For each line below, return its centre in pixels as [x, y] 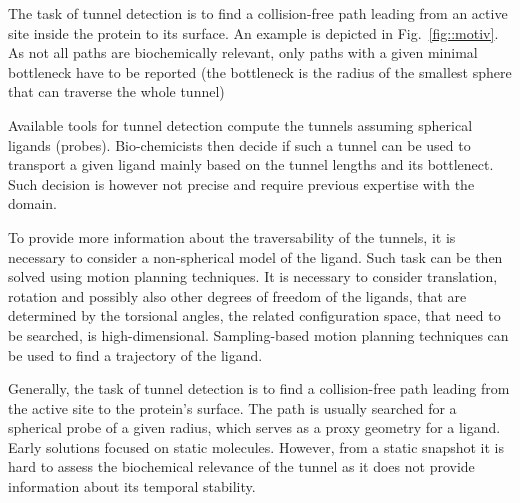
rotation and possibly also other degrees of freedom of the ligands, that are [237, 295]
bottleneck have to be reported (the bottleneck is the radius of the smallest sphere [260, 71]
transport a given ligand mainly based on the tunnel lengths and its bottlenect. [251, 164]
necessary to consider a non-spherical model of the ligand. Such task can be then [255, 256]
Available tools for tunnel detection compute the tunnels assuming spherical [240, 124]
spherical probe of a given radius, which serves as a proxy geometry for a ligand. [254, 427]
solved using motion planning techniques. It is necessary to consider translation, [253, 276]
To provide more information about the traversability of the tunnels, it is [232, 236]
